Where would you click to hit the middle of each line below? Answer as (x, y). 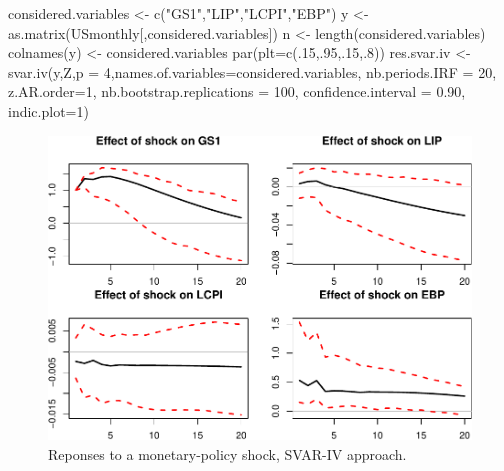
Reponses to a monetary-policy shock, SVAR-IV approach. (227, 453)
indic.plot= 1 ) (48, 110)
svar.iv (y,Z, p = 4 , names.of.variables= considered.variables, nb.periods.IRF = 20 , (252, 71)
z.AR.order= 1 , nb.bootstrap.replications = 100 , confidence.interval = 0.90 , (237, 91)
